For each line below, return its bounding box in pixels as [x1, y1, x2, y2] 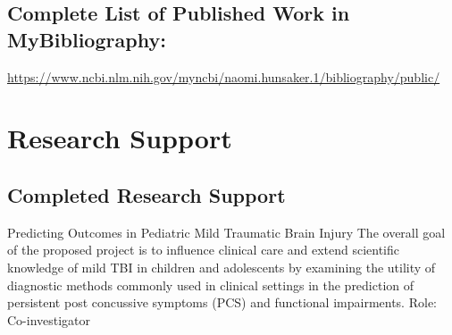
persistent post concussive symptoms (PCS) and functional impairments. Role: [7, 293, 437, 312]
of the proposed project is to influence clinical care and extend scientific [7, 240, 400, 259]
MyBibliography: [7, 25, 166, 53]
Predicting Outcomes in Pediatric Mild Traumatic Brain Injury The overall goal [7, 222, 446, 241]
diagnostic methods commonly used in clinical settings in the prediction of [7, 275, 414, 294]
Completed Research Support [7, 180, 286, 208]
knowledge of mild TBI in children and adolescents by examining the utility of [7, 257, 436, 276]
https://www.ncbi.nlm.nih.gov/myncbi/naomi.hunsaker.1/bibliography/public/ [7, 67, 440, 86]
